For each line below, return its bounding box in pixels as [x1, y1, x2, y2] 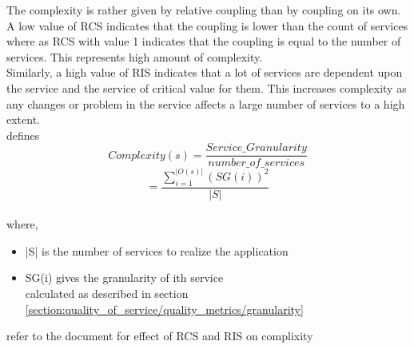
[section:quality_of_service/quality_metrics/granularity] [25, 300, 304, 317]
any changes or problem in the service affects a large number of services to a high [6, 95, 405, 112]
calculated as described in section [25, 285, 189, 302]
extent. [6, 111, 40, 128]
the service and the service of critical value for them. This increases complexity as [6, 79, 407, 96]
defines [6, 126, 40, 143]
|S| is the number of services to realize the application [25, 242, 289, 259]
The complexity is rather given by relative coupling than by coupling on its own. [6, 2, 401, 18]
